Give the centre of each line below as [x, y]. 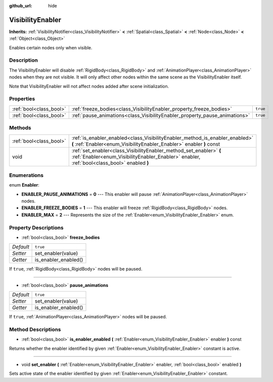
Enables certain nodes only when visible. [51, 47]
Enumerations [26, 175]
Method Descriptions [35, 329]
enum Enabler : [24, 185]
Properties [22, 99]
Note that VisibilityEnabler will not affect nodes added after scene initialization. [89, 86]
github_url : [20, 6]
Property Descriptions [36, 228]
